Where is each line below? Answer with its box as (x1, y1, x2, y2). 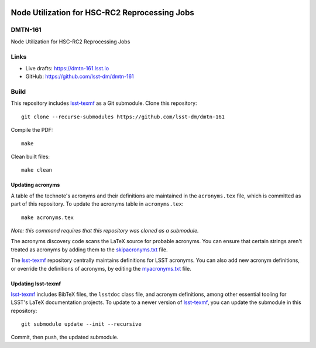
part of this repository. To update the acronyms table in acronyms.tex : (11, 200, 184, 207)
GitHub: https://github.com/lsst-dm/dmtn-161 (25, 73, 134, 80)
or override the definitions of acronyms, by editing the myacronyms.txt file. (11, 265, 191, 272)
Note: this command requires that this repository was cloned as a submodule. (11, 227, 199, 234)
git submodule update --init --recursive (21, 321, 142, 327)
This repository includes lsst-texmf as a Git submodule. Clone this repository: (11, 100, 197, 107)
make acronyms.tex (21, 214, 74, 221)
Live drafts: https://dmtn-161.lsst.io (25, 64, 109, 71)
